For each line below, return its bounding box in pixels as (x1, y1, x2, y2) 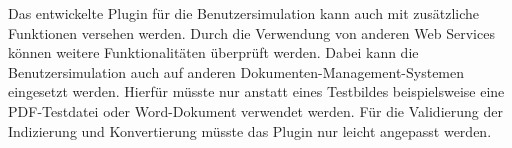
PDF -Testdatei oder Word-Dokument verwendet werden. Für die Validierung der (8, 100, 503, 121)
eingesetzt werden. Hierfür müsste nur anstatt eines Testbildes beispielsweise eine (8, 81, 505, 102)
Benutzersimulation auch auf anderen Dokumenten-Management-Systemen (8, 61, 465, 82)
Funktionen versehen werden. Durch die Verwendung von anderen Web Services (8, 22, 495, 43)
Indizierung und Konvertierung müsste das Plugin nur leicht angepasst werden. (8, 120, 492, 141)
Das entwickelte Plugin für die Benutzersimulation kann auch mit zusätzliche (8, 3, 480, 23)
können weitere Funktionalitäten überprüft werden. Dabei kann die (8, 42, 419, 63)
